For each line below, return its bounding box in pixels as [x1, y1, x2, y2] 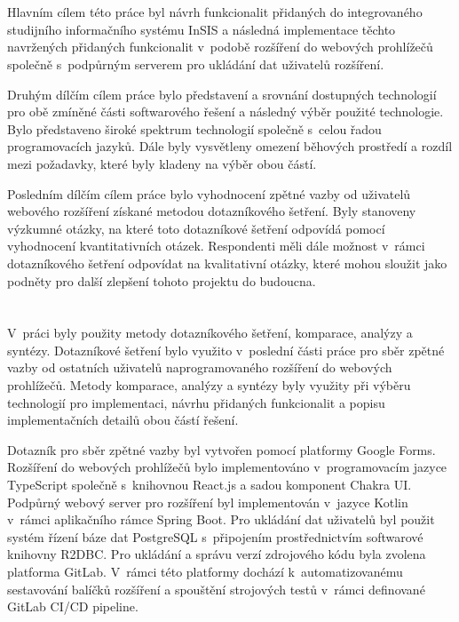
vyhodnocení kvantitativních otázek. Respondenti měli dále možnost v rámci [7, 236, 425, 255]
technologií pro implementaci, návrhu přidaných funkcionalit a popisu [7, 393, 385, 411]
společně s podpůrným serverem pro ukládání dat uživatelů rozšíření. [7, 54, 384, 73]
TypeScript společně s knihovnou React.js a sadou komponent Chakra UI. [7, 475, 412, 494]
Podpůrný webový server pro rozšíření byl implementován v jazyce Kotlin [7, 492, 408, 511]
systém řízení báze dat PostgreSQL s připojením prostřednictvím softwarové [7, 527, 423, 546]
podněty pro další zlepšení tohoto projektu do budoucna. [7, 271, 316, 290]
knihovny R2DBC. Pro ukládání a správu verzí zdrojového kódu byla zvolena [7, 545, 426, 563]
